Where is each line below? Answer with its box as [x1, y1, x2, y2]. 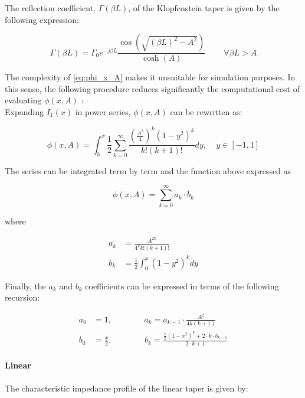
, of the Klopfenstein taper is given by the [128, 2, 280, 14]
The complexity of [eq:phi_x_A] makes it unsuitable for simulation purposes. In [5, 71, 296, 83]
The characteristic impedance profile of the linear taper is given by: [5, 381, 248, 394]
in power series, [75, 106, 131, 118]
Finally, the [5, 279, 46, 292]
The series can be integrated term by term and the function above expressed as [5, 164, 291, 177]
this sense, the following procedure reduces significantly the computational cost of [5, 82, 300, 94]
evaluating [5, 94, 42, 106]
